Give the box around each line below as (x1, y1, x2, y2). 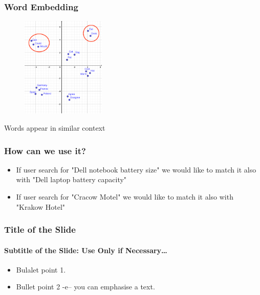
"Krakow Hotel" (16, 201, 66, 212)
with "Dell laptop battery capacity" (16, 174, 127, 185)
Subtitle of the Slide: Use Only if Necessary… (4, 244, 167, 255)
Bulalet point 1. (16, 264, 66, 275)
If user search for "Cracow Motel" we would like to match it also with (16, 191, 233, 202)
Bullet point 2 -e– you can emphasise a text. (16, 281, 155, 292)
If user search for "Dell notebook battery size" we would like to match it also (16, 164, 256, 175)
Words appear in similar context (4, 122, 105, 133)
